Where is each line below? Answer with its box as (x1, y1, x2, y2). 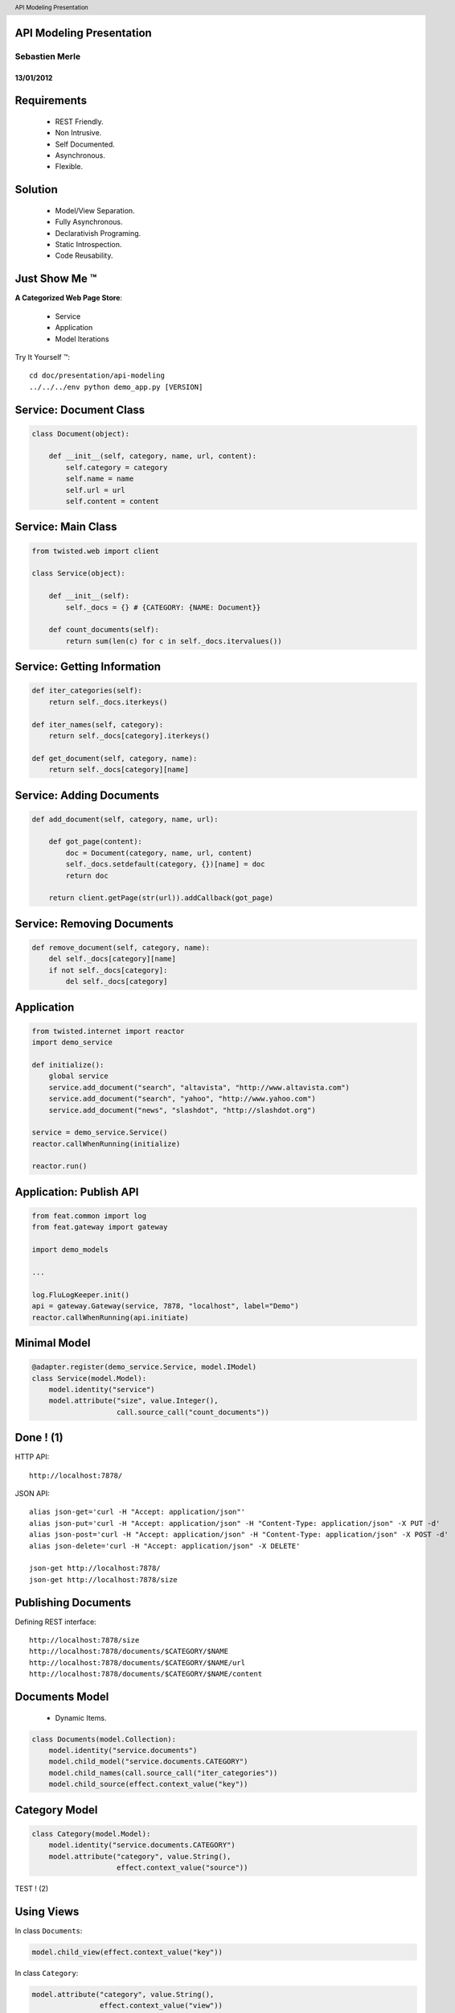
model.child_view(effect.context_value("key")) (31, 1947, 223, 1957)
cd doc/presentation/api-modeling (29, 371, 165, 380)
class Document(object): (31, 429, 130, 438)
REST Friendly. (55, 117, 104, 126)
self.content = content (65, 497, 160, 506)
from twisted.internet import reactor (31, 1027, 185, 1035)
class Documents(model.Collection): (31, 1734, 177, 1743)
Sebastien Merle (14, 51, 80, 62)
